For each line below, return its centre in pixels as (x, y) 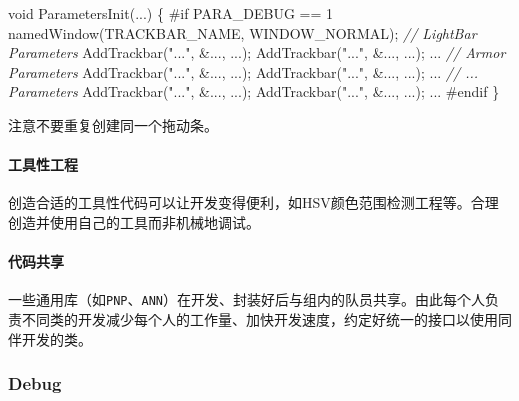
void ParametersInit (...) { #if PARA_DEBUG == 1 (171, 13)
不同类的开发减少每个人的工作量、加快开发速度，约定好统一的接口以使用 (259, 319)
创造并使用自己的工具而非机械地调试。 (134, 221)
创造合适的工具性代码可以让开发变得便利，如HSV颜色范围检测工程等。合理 (253, 202)
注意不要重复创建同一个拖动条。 (113, 124)
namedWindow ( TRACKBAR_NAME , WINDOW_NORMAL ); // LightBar (242, 32)
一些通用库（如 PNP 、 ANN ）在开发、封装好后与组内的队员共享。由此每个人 (246, 299)
